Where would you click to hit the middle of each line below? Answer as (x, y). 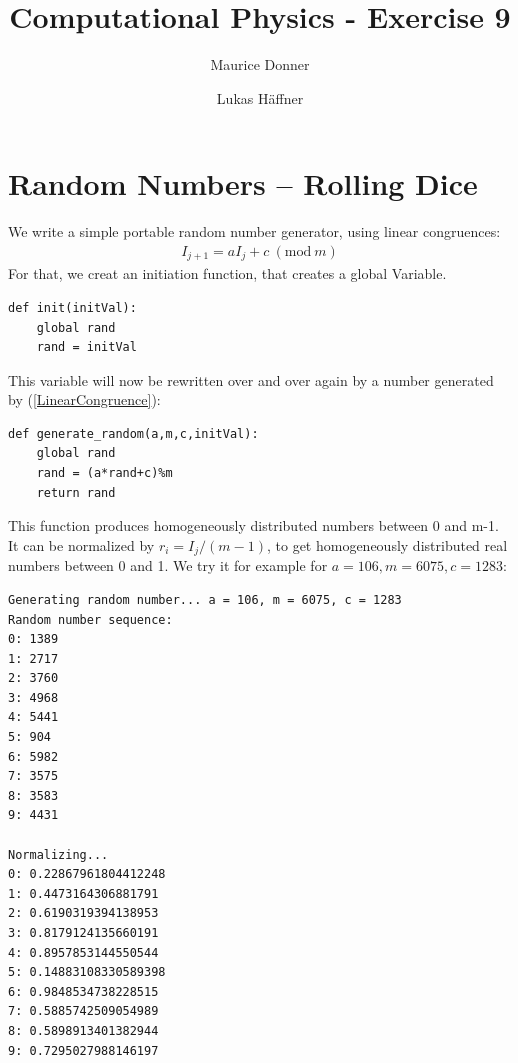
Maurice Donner (260, 64)
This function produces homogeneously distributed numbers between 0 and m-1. (253, 525)
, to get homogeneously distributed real (387, 544)
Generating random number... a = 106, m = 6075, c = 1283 (205, 599)
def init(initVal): (72, 307)
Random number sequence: (90, 619)
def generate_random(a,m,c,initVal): (133, 433)
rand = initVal (86, 347)
